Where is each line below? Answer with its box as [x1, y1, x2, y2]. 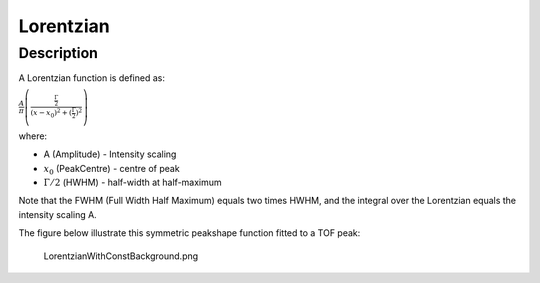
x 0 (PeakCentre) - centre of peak [43, 162, 180, 177]
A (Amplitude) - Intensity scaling [43, 148, 177, 160]
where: [18, 130, 48, 142]
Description [18, 44, 99, 62]
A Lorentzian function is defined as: [18, 72, 165, 84]
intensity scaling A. [18, 208, 97, 220]
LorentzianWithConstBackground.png [43, 250, 199, 262]
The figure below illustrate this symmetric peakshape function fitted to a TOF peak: [18, 227, 361, 239]
